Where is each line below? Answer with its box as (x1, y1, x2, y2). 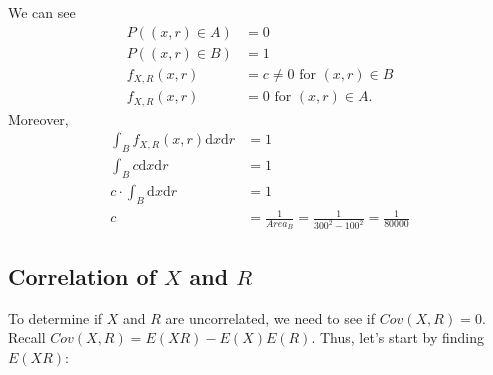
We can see (8, 2, 76, 22)
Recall (8, 327, 46, 348)
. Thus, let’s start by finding (311, 327, 484, 348)
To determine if (8, 307, 103, 328)
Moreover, (8, 108, 69, 129)
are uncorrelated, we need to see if (165, 307, 375, 328)
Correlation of (8, 260, 157, 291)
